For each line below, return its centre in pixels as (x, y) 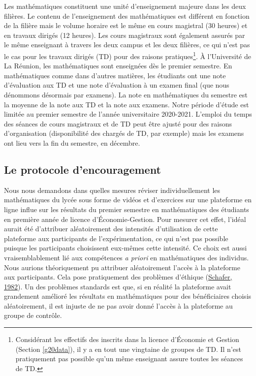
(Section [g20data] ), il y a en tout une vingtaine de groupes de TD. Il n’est (128, 349)
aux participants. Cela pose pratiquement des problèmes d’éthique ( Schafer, (118, 277)
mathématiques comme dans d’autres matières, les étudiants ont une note (115, 75)
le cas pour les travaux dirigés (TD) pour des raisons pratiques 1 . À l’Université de (128, 55)
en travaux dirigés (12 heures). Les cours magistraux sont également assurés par (125, 35)
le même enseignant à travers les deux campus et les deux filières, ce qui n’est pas (127, 45)
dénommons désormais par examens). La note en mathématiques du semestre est (126, 94)
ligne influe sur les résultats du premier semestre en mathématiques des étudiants (127, 209)
